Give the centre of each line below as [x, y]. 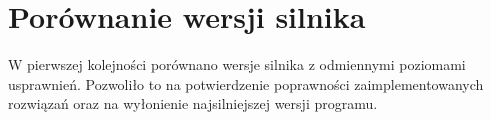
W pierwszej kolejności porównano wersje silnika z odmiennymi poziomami [237, 64]
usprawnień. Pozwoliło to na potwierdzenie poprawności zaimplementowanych [246, 83]
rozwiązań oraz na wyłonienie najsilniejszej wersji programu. [193, 103]
